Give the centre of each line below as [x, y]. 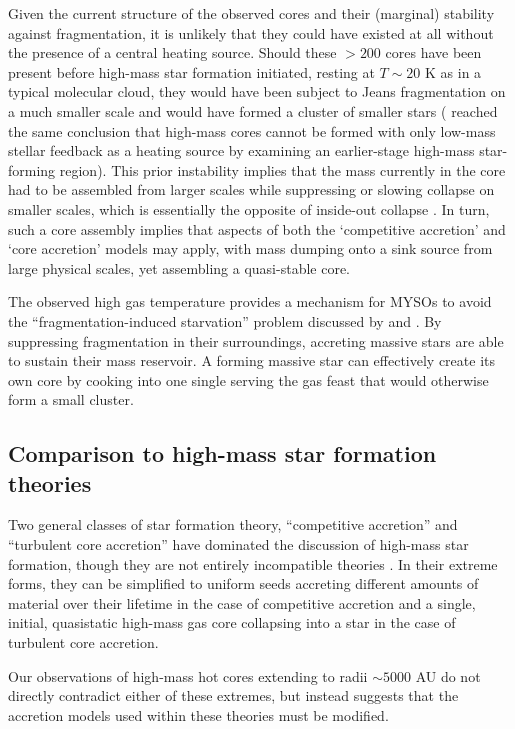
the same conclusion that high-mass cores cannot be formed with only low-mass [252, 130]
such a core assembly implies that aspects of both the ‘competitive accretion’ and [257, 228]
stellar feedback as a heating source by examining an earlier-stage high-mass [241, 150]
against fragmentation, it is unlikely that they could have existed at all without [251, 32]
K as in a [453, 71]
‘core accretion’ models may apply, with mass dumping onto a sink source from [250, 248]
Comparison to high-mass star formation [222, 453]
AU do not [448, 675]
